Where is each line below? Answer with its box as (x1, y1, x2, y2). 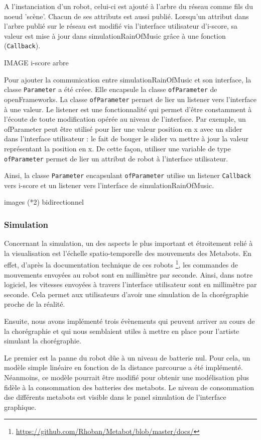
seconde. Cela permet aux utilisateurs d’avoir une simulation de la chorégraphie (4, 289, 249, 299)
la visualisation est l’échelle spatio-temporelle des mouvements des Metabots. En (4, 247, 252, 258)
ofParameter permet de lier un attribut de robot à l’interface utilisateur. (4, 153, 228, 163)
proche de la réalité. (4, 299, 65, 309)
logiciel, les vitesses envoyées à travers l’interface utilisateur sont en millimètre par (4, 279, 257, 290)
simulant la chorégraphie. (4, 335, 81, 346)
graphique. (4, 401, 37, 412)
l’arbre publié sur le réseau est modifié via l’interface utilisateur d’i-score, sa (4, 21, 238, 31)
